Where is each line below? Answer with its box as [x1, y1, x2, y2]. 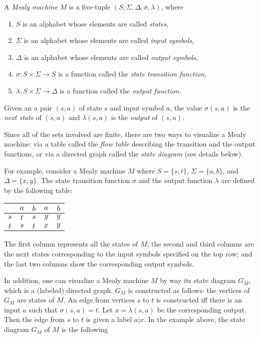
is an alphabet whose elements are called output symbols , [24, 51, 198, 62]
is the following [61, 324, 108, 334]
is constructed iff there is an [156, 294, 242, 305]
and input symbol [110, 102, 164, 112]
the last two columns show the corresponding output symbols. [4, 258, 194, 268]
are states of [17, 294, 55, 305]
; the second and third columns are [147, 238, 254, 249]
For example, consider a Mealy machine [4, 165, 126, 175]
